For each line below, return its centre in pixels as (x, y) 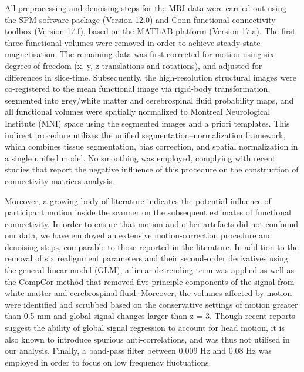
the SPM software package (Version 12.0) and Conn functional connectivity (140, 19)
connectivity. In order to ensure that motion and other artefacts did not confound (152, 223)
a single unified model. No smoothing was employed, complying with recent (140, 157)
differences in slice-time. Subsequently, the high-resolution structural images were (151, 77)
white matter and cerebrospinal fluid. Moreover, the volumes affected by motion (148, 293)
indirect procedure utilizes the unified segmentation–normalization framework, (145, 134)
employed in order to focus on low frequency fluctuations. (108, 362)
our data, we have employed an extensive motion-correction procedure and (139, 235)
